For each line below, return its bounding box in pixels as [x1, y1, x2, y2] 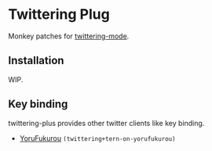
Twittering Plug [8, 5, 110, 23]
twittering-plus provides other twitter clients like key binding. [8, 118, 205, 128]
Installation [8, 54, 64, 67]
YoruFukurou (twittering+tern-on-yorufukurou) [19, 133, 176, 142]
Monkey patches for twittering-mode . [8, 31, 130, 41]
